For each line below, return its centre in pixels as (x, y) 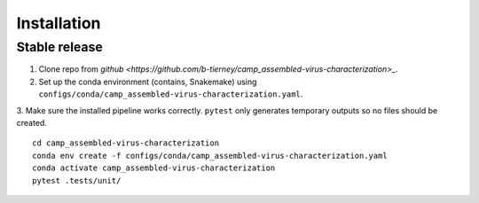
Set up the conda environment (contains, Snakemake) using (148, 82)
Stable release (60, 47)
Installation (59, 23)
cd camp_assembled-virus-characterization (126, 143)
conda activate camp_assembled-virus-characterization (154, 168)
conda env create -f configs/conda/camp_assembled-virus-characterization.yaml (210, 156)
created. (32, 122)
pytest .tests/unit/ (77, 180)
